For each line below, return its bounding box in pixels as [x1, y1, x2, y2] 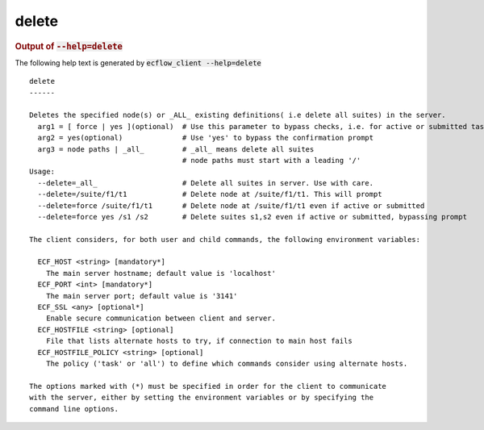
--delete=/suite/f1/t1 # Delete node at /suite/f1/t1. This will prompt [37, 190, 382, 199]
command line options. [29, 404, 119, 413]
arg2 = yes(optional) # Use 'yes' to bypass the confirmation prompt [37, 133, 374, 143]
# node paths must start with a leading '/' [181, 156, 361, 165]
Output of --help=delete [15, 40, 123, 52]
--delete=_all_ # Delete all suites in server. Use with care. [37, 178, 374, 187]
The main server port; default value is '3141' [45, 291, 238, 300]
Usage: [29, 167, 56, 177]
